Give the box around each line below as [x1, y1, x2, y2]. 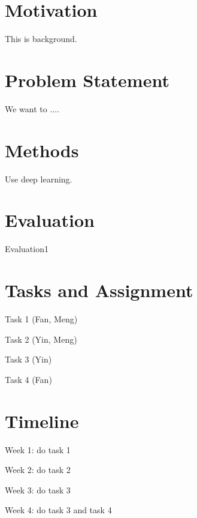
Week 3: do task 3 [5, 483, 71, 496]
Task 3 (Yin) [5, 353, 52, 366]
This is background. [5, 32, 77, 45]
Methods [5, 137, 79, 162]
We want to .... [5, 102, 59, 115]
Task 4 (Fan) [5, 373, 52, 385]
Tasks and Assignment [5, 278, 193, 303]
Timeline [5, 408, 79, 433]
